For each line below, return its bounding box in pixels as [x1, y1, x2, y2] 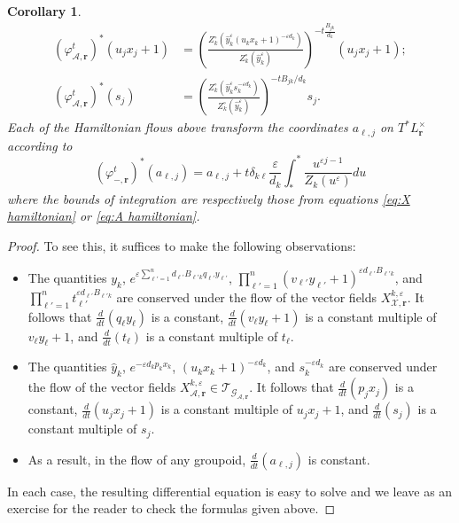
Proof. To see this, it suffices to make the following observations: [7, 236, 356, 254]
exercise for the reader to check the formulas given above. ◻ [7, 499, 336, 518]
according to [7, 136, 73, 154]
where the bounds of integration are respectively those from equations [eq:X [7, 189, 410, 207]
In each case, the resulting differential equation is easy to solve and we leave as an [7, 481, 453, 500]
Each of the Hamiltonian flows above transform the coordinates [7, 118, 348, 137]
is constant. [307, 449, 370, 468]
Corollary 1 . [7, 2, 82, 20]
